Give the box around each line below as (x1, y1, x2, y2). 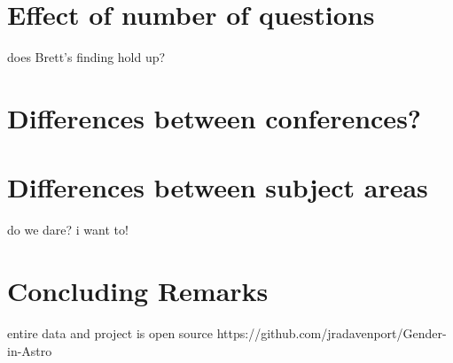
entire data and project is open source (7, 323, 214, 342)
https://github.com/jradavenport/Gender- (216, 323, 447, 342)
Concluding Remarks (7, 273, 269, 308)
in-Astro (7, 341, 52, 359)
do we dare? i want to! (7, 220, 129, 239)
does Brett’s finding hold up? (7, 48, 166, 66)
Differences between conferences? (7, 99, 422, 135)
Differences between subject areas (7, 169, 428, 205)
